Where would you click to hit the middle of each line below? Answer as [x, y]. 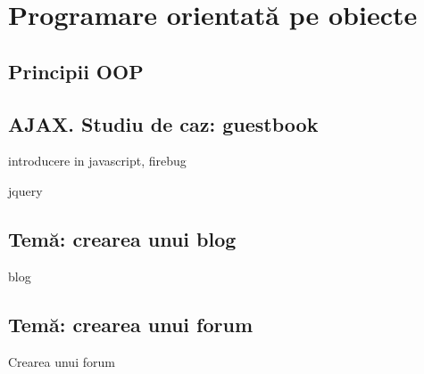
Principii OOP [76, 71]
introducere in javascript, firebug [97, 161]
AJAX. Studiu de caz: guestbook [163, 123]
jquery [25, 190]
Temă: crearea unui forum [131, 324]
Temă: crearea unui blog [122, 238]
